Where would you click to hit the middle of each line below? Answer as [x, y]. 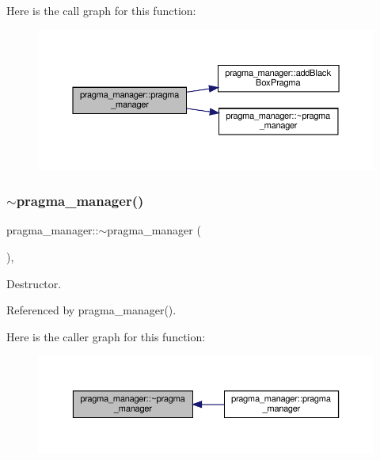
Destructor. [34, 283]
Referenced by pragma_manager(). [91, 310]
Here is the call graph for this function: [101, 10]
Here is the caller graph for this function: [106, 336]
